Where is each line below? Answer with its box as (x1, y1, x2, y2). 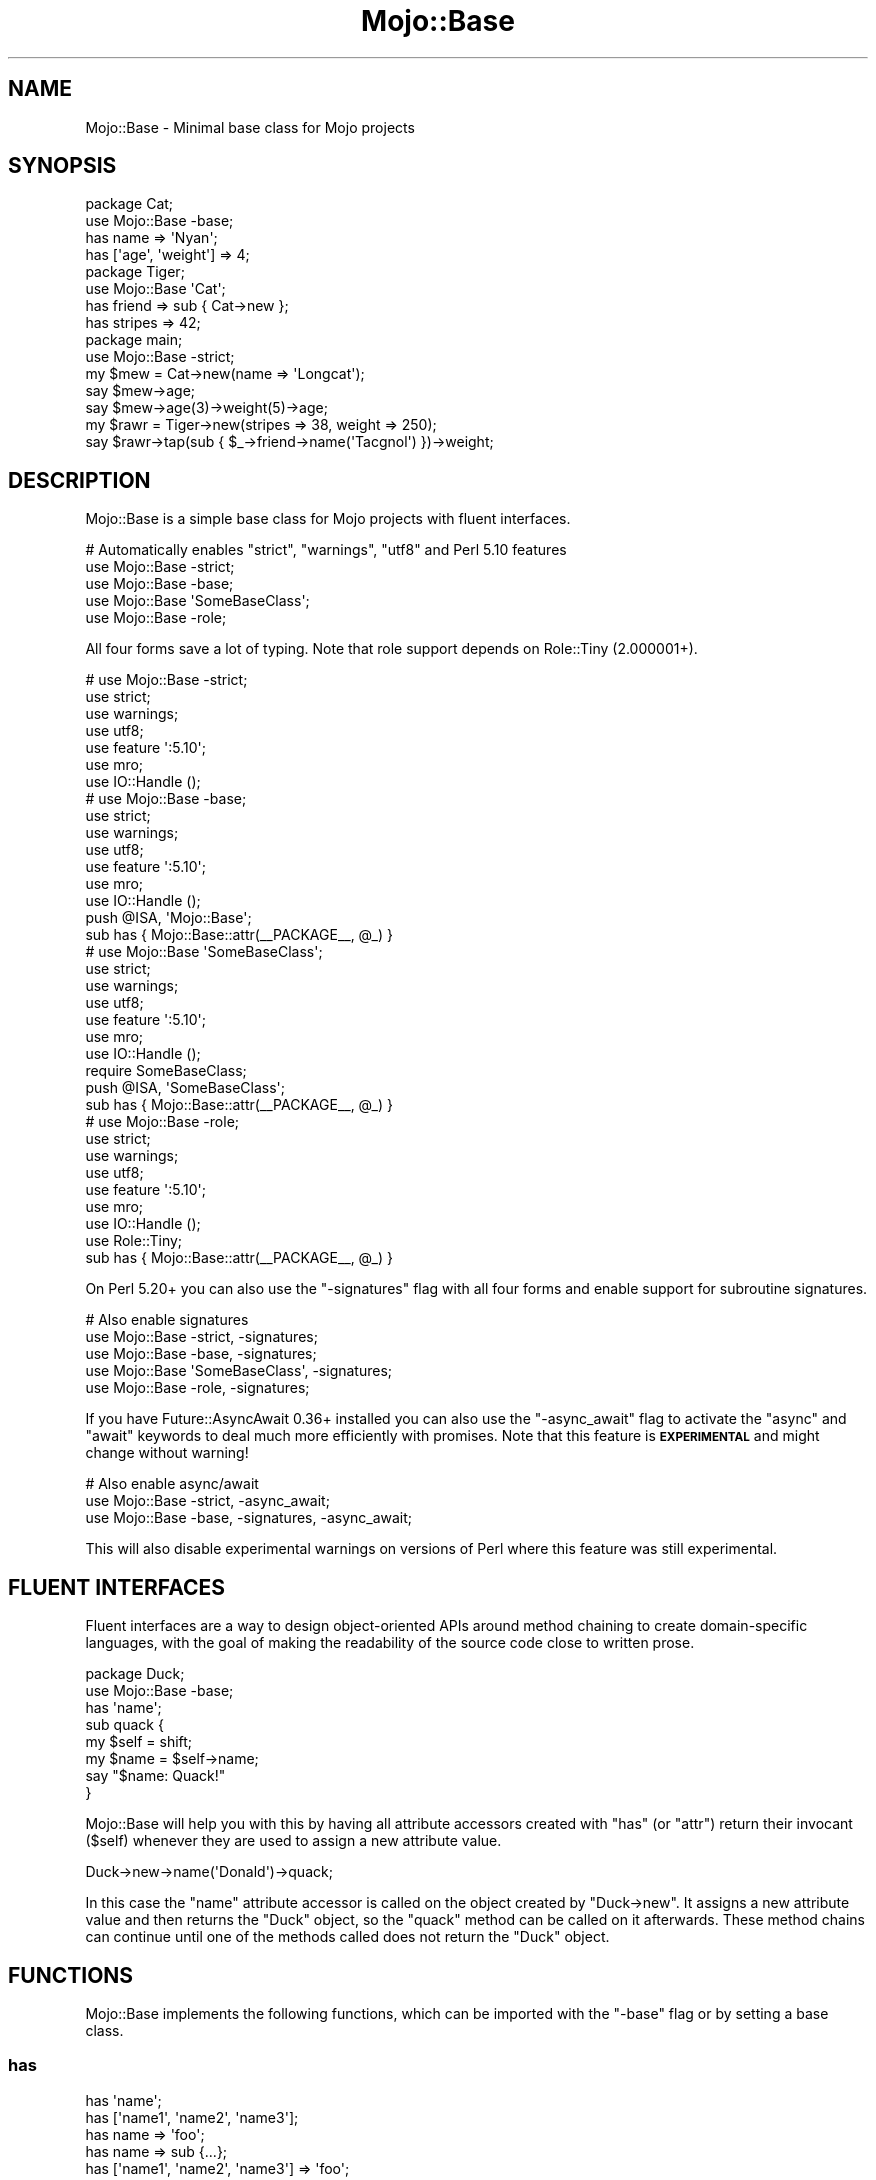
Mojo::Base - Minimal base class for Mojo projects (85, 118, 415, 136)
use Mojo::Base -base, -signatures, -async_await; (85, 1509, 413, 1527)
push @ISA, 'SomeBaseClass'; (85, 1079, 285, 1097)
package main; (85, 331, 183, 349)
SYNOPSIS (8, 153, 117, 179)
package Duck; (85, 1665, 185, 1683)
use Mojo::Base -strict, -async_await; (85, 1492, 330, 1510)
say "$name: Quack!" (85, 1767, 226, 1785)
